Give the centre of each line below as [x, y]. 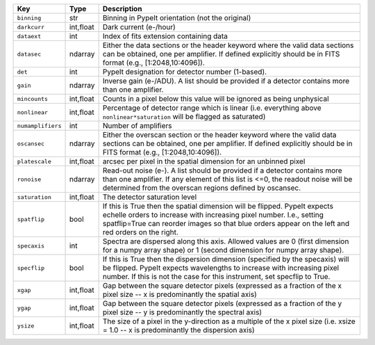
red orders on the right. [140, 232]
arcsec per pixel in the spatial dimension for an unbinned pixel [204, 161]
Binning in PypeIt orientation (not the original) [177, 18]
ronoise [29, 179]
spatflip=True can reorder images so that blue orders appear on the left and [226, 224]
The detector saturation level [150, 197]
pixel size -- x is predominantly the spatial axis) [180, 294]
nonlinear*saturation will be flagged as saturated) [184, 117]
